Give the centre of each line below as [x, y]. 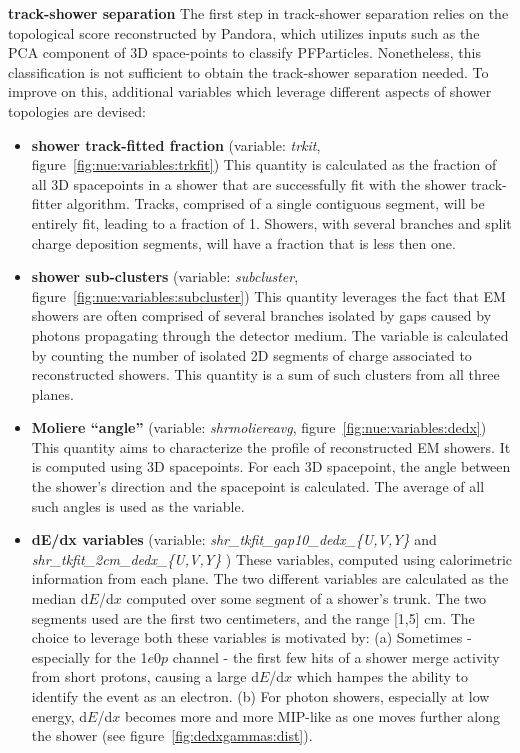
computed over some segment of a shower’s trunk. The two [306, 598]
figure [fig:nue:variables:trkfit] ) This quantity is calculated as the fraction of [264, 164]
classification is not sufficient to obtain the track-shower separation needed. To [248, 71]
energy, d [59, 715]
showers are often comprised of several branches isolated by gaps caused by [261, 315]
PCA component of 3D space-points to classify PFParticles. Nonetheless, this [244, 52]
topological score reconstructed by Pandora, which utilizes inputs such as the [244, 32]
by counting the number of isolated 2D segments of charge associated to [251, 354]
